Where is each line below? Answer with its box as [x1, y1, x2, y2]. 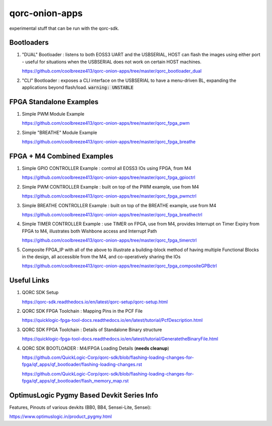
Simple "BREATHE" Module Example [22, 129, 98, 135]
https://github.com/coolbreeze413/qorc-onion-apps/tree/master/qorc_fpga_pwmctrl [22, 193, 196, 199]
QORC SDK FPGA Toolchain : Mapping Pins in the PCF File [22, 308, 143, 314]
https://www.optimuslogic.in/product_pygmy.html [9, 413, 112, 419]
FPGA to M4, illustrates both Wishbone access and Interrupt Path [22, 228, 157, 234]
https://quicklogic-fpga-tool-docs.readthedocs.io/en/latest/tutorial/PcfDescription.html [22, 317, 203, 323]
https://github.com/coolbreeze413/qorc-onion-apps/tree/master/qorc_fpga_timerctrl [22, 238, 197, 244]
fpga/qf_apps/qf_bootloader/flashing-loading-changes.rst [22, 361, 142, 367]
